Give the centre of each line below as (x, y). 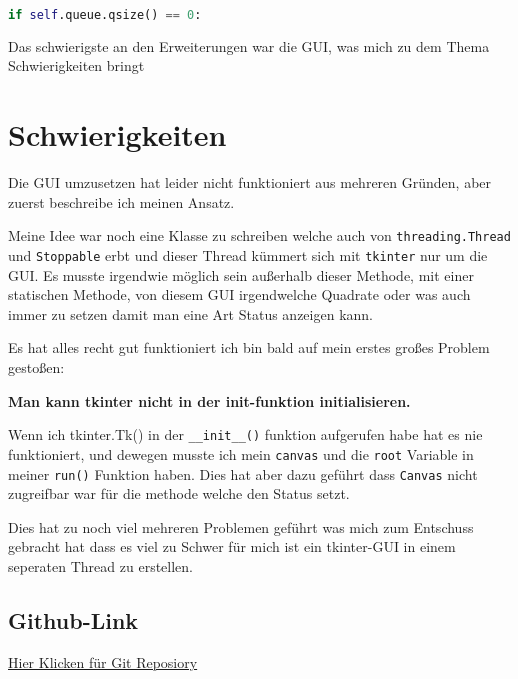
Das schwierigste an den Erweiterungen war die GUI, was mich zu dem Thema (249, 45)
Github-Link (73, 619)
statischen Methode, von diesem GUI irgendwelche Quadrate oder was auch (239, 294)
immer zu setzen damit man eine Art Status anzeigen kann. (190, 313)
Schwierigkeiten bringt (76, 65)
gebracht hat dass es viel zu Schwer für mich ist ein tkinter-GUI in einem (232, 546)
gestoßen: (36, 367)
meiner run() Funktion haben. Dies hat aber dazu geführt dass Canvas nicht (243, 473)
